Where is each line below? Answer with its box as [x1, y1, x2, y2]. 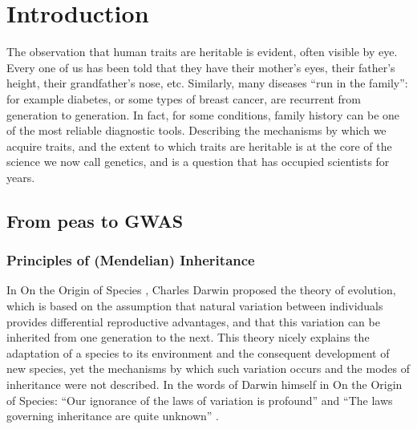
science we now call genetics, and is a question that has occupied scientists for [6, 153, 390, 170]
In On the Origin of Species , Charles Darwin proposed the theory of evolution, [6, 281, 396, 298]
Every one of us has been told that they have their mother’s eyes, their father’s [6, 59, 395, 75]
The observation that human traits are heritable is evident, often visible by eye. [6, 43, 398, 60]
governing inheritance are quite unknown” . [6, 407, 219, 424]
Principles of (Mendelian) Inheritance [6, 250, 255, 270]
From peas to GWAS [6, 208, 184, 233]
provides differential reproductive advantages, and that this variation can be [6, 313, 380, 330]
